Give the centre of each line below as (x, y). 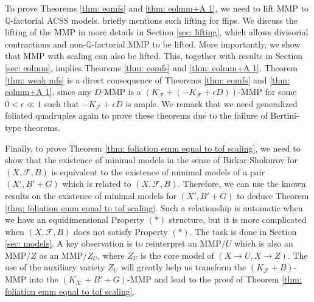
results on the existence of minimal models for (91, 195)
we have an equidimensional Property (75, 219)
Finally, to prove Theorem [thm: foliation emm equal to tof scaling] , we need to (153, 148)
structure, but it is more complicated (238, 219)
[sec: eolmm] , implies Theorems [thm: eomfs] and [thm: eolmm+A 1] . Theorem (152, 67)
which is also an (263, 243)
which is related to (97, 184)
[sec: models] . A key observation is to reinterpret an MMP (113, 243)
